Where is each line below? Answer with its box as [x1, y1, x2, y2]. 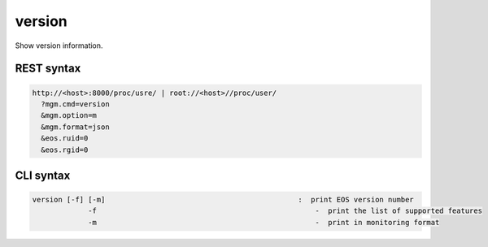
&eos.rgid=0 [41, 145, 89, 154]
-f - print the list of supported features [88, 206, 483, 215]
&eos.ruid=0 [41, 134, 89, 143]
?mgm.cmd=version [41, 99, 110, 109]
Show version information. [15, 41, 103, 50]
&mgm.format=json [41, 122, 110, 132]
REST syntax [15, 62, 81, 76]
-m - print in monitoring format [88, 218, 440, 227]
